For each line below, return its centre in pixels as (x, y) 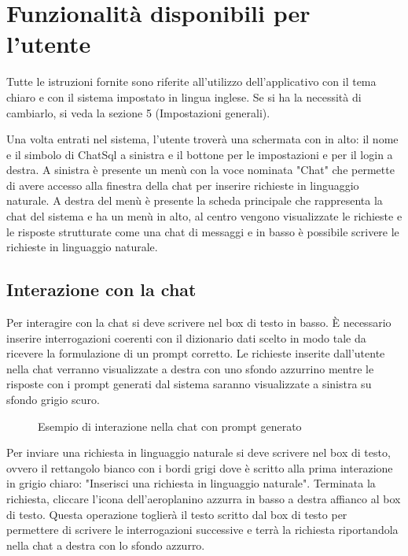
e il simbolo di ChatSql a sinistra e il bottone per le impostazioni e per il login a (200, 154)
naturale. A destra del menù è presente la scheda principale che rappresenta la (195, 200)
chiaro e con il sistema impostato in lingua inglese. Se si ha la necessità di (184, 96)
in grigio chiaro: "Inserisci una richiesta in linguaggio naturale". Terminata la (191, 483)
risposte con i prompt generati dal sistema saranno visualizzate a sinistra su (189, 384)
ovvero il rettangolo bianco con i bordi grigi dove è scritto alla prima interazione (200, 467)
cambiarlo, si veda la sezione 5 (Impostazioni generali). (138, 112)
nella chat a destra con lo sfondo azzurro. (106, 545)
